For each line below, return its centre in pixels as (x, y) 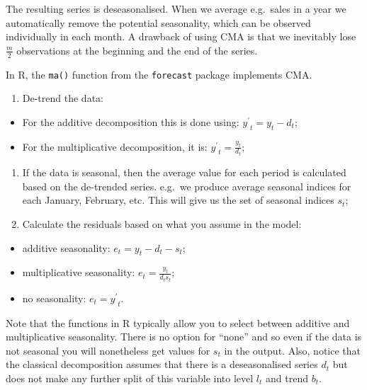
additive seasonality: (66, 247)
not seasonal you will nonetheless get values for (108, 350)
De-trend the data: (63, 98)
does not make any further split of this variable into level (130, 378)
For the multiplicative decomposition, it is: (115, 146)
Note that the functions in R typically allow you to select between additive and (178, 322)
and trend (287, 378)
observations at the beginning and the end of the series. (137, 50)
